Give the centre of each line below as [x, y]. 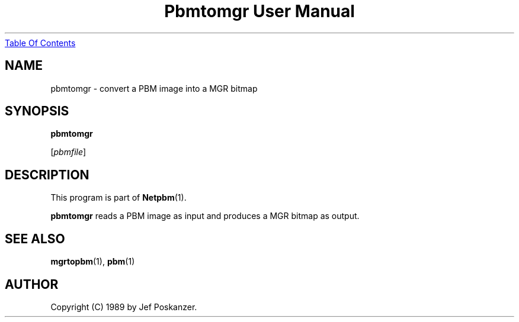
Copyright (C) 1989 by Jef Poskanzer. [124, 307]
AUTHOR [32, 284]
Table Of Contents [40, 43]
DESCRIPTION [47, 175]
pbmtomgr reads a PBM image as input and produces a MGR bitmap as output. [205, 216]
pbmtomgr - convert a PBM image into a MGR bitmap [154, 88]
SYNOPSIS [37, 111]
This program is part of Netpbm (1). [118, 198]
